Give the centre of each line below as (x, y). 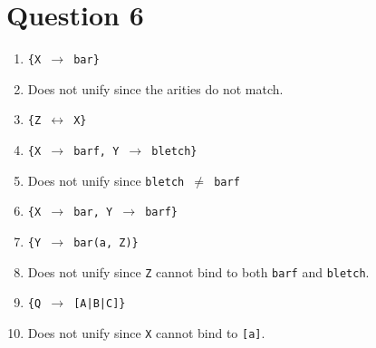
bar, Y (93, 213)
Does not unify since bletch (106, 180)
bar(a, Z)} (106, 243)
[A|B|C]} (100, 304)
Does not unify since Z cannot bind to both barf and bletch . (198, 271)
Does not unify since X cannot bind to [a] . (146, 332)
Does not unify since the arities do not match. (155, 88)
